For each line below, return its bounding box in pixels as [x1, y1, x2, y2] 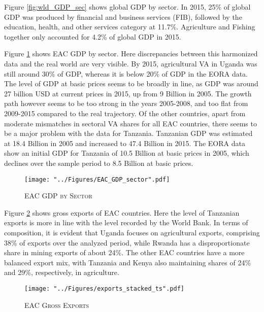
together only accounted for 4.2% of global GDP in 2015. [4, 31, 181, 42]
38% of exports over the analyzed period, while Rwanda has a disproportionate [4, 237, 250, 248]
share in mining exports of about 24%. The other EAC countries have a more [4, 247, 245, 258]
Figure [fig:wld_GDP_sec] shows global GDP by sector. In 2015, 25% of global [4, 2, 251, 12]
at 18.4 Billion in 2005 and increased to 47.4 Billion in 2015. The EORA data [4, 137, 245, 148]
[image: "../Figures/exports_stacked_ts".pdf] [24, 285, 184, 292]
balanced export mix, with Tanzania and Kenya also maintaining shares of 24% [4, 257, 251, 267]
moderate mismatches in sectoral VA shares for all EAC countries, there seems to [4, 118, 257, 128]
